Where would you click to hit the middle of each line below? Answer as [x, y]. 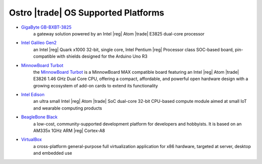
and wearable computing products [68, 108]
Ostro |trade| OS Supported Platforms [87, 13]
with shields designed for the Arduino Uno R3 [102, 56]
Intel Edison [33, 95]
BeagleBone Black [39, 117]
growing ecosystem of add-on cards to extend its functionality [96, 85]
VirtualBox [32, 139]
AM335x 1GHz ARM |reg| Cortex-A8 [69, 131]
